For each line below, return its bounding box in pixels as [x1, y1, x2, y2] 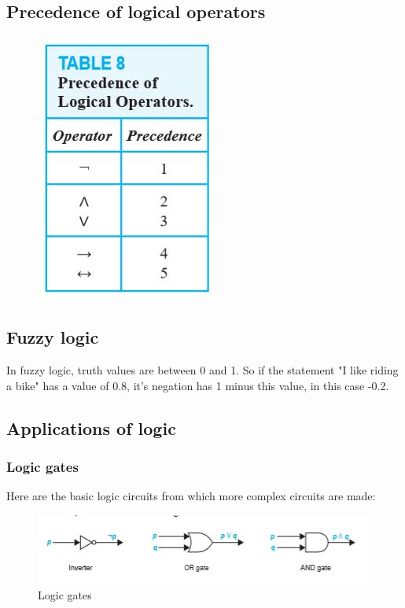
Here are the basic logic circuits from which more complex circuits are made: [6, 488, 376, 504]
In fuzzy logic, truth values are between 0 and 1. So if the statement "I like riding [6, 362, 399, 378]
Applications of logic [6, 415, 176, 440]
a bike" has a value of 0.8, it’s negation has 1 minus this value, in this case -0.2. [6, 377, 389, 393]
